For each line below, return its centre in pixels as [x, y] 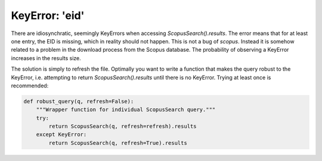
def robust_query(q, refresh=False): [79, 101]
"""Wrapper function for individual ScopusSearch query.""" [126, 110]
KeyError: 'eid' [48, 15]
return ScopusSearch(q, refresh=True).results [118, 143]
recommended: [30, 86]
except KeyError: [61, 135]
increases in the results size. [46, 58]
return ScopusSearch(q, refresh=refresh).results [123, 127]
